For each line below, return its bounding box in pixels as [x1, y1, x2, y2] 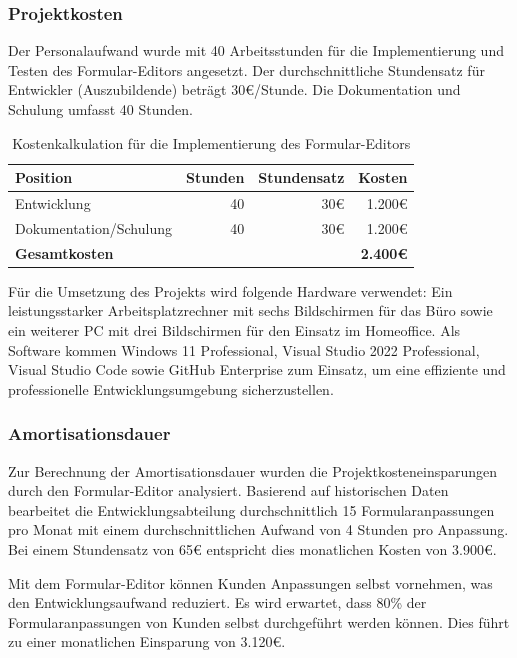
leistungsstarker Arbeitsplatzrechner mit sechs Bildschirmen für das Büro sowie [8, 300, 493, 321]
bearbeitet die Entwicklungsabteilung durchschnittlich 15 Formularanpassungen [8, 499, 495, 520]
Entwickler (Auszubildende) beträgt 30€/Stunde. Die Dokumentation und [8, 79, 461, 100]
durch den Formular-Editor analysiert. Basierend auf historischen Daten [8, 480, 449, 501]
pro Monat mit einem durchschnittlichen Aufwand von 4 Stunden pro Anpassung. [8, 519, 509, 540]
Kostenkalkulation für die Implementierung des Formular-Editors [12, 132, 411, 153]
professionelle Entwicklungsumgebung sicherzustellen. [8, 378, 334, 399]
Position [15, 167, 73, 188]
